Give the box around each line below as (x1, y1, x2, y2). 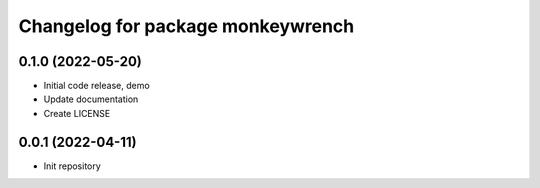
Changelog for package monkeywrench (18, 15, 355, 37)
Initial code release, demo (43, 80, 150, 92)
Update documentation (43, 93, 139, 105)
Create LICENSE (43, 107, 111, 119)
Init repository (43, 160, 102, 172)
